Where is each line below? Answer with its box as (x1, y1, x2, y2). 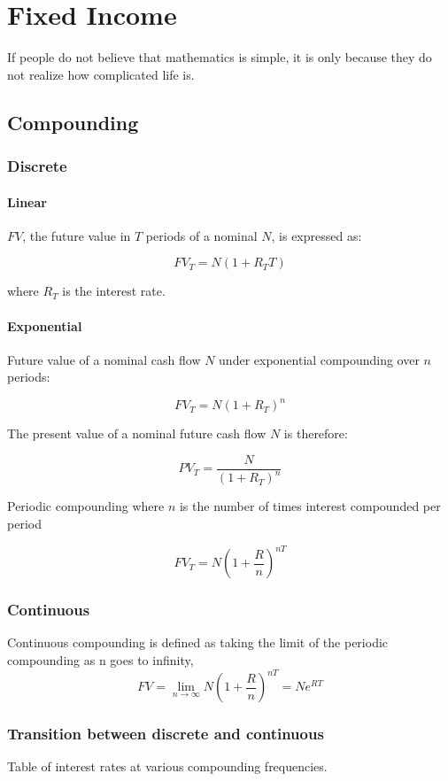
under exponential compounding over (219, 350, 420, 368)
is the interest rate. (62, 282, 166, 300)
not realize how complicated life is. (7, 65, 195, 83)
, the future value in (22, 226, 131, 244)
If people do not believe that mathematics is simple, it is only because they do (7, 48, 432, 66)
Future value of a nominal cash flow (7, 350, 201, 368)
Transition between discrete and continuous (7, 722, 324, 744)
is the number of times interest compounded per (179, 497, 441, 515)
